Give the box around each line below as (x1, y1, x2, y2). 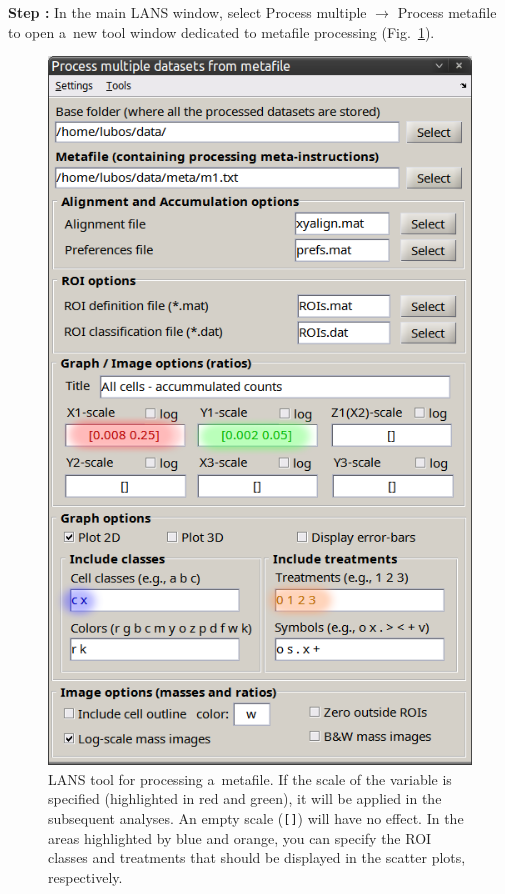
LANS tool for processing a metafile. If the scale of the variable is (48, 768, 452, 789)
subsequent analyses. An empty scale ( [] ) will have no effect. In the (48, 807, 464, 828)
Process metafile (397, 2, 497, 22)
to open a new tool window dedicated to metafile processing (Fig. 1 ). (8, 21, 435, 42)
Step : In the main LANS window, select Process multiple (8, 2, 367, 22)
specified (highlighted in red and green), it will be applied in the (48, 788, 442, 809)
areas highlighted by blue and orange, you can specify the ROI (48, 827, 432, 848)
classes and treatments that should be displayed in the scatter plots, (48, 847, 466, 868)
